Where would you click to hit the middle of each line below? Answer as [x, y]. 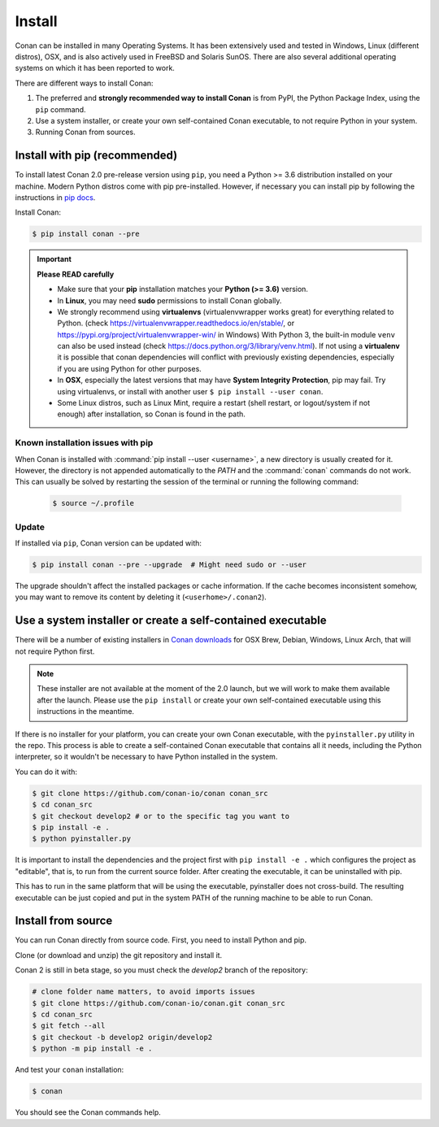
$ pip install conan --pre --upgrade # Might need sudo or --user [170, 565]
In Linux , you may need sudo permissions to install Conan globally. [170, 300]
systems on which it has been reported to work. [95, 68]
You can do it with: [46, 772]
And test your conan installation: [70, 1070]
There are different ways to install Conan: [84, 83]
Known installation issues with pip [84, 443]
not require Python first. [55, 651]
